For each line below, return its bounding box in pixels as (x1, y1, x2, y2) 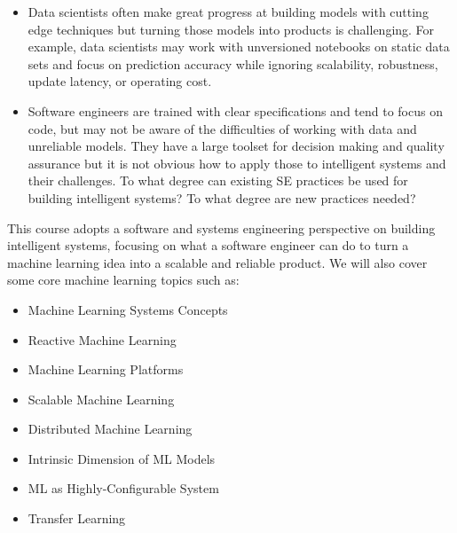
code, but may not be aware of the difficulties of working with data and (28, 119, 417, 137)
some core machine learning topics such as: (7, 270, 240, 289)
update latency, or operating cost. (28, 72, 212, 90)
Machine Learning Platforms (28, 360, 184, 379)
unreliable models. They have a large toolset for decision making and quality (28, 137, 445, 155)
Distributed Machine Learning (28, 419, 193, 438)
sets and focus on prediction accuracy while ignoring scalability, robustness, (28, 54, 438, 73)
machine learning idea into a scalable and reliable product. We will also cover (7, 253, 428, 271)
